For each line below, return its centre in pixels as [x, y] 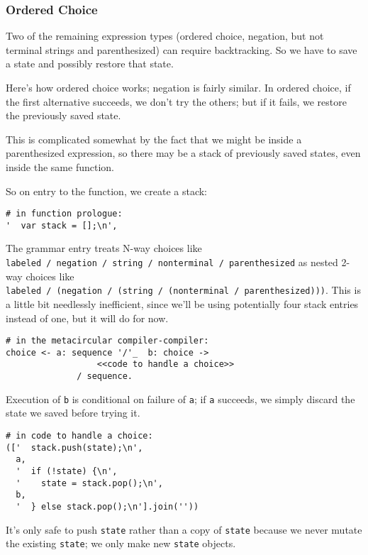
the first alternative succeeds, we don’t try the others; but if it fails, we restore [176, 101]
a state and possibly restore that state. [90, 64]
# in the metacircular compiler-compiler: [107, 341]
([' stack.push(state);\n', [74, 447]
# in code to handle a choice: [79, 436]
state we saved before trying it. [73, 413]
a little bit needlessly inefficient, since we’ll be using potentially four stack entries [182, 303]
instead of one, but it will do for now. [87, 318]
